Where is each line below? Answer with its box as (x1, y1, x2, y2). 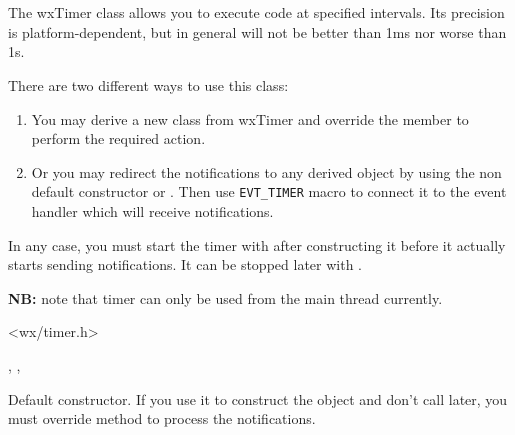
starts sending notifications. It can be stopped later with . (8, 254, 362, 275)
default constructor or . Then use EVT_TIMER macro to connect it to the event (31, 181, 507, 202)
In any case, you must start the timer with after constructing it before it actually (8, 234, 506, 255)
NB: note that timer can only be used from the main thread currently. (8, 287, 443, 308)
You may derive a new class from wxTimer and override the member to (31, 108, 469, 129)
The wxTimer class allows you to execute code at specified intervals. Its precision (8, 2, 505, 23)
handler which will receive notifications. (31, 201, 274, 221)
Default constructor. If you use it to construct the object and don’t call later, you (8, 388, 508, 409)
